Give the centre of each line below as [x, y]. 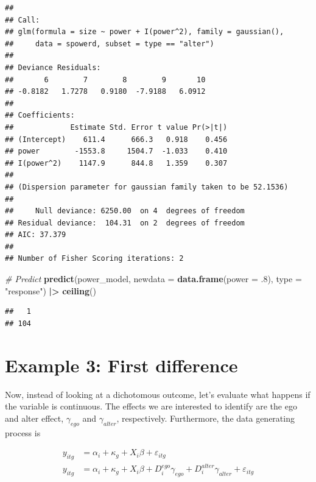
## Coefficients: [40, 115]
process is [23, 432]
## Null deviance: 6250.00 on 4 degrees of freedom [125, 211]
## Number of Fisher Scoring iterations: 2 [94, 259]
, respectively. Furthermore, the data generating [205, 418]
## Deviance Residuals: [53, 67]
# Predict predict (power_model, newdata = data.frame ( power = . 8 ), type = [153, 279]
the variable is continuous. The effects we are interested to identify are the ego [151, 406]
